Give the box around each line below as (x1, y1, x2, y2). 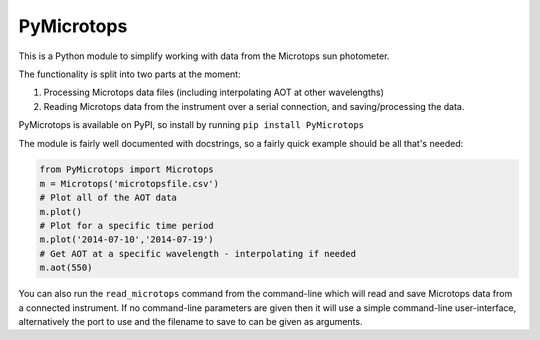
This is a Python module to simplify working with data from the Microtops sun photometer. (18, 50, 390, 62)
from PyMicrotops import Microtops (39, 164, 214, 175)
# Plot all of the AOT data (39, 192, 177, 204)
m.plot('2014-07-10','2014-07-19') (39, 234, 214, 245)
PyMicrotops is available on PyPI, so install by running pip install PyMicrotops (18, 119, 365, 131)
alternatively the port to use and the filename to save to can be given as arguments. (18, 315, 363, 327)
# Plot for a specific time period (39, 220, 214, 232)
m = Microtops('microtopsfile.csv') (39, 178, 220, 189)
